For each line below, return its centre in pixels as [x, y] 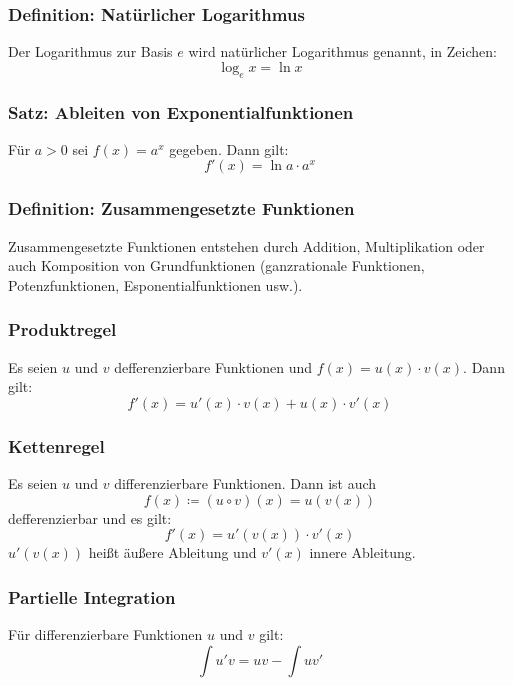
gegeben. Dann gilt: [229, 148]
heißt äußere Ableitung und [172, 552]
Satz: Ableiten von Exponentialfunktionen [181, 111]
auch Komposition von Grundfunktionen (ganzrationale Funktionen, [216, 265]
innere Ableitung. [362, 552]
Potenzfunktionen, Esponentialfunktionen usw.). [155, 284]
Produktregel [62, 329]
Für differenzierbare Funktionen [105, 634]
